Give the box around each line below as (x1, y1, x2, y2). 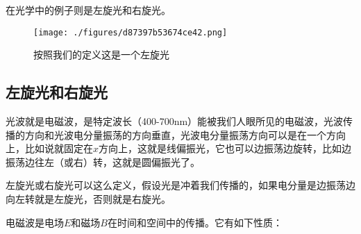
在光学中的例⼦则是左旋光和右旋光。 (6, 3, 171, 17)
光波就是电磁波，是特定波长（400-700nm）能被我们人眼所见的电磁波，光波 (6, 114, 344, 128)
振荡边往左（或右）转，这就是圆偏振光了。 (6, 154, 200, 169)
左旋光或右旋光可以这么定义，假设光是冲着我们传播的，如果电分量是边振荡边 (6, 178, 355, 192)
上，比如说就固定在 (6, 141, 93, 156)
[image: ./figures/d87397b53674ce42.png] (33, 27, 228, 37)
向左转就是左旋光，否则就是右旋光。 (6, 192, 171, 206)
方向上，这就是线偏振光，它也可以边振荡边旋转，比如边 (99, 141, 352, 156)
